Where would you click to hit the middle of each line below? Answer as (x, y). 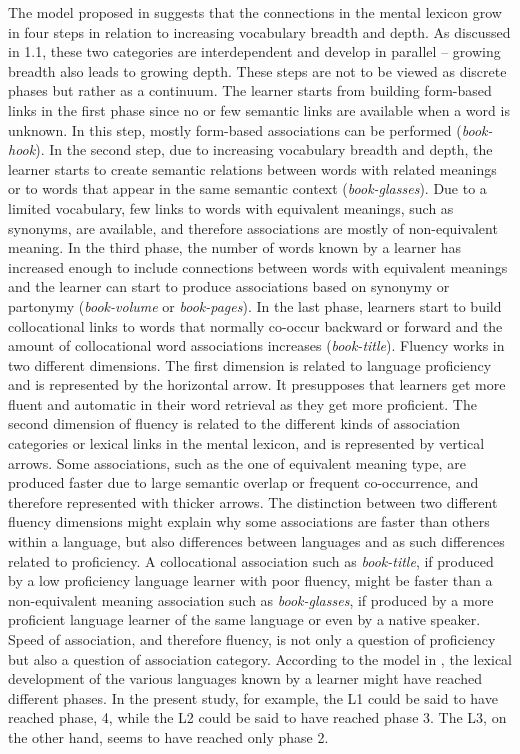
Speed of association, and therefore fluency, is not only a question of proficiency (252, 639)
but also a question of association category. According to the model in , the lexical (260, 658)
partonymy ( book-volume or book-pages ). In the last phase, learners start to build (255, 305)
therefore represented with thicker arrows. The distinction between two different (253, 501)
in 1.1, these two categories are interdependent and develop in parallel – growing (254, 51)
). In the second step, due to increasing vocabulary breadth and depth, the (264, 149)
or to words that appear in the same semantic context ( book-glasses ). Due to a (247, 188)
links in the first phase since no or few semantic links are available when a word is (259, 109)
